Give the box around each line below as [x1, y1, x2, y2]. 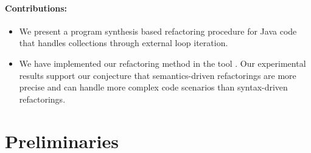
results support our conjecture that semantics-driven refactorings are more [19, 69, 296, 81]
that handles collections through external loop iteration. [19, 36, 228, 49]
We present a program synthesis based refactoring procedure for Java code [19, 24, 297, 37]
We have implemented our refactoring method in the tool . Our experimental [19, 56, 306, 69]
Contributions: [5, 1, 67, 14]
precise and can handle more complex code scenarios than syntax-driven [19, 81, 288, 93]
